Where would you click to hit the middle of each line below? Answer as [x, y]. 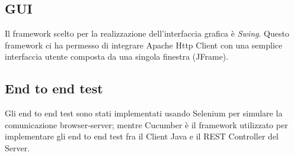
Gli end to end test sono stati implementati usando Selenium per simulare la [144, 113]
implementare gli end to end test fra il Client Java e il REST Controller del [142, 136]
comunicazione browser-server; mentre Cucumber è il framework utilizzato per [146, 124]
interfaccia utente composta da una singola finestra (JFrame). [117, 56]
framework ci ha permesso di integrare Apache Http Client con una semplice [144, 45]
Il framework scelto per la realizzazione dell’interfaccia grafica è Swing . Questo [147, 33]
